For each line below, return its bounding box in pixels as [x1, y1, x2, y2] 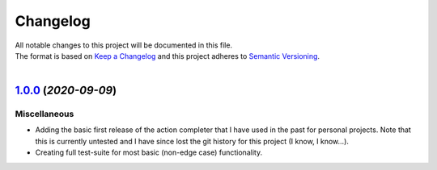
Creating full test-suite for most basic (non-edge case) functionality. [35, 147, 263, 157]
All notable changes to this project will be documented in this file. [15, 40, 233, 50]
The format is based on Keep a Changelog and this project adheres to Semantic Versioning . [15, 51, 320, 60]
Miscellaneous [15, 109, 74, 120]
